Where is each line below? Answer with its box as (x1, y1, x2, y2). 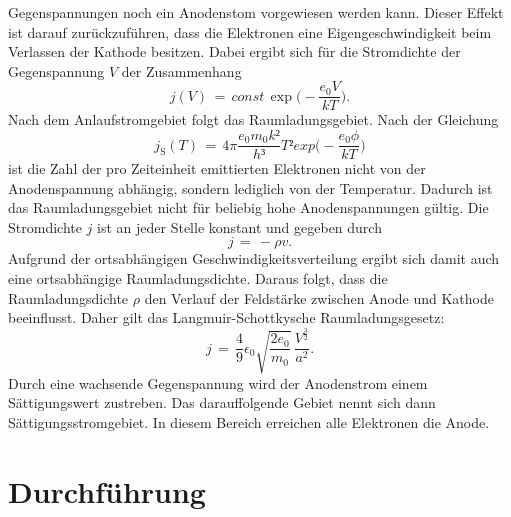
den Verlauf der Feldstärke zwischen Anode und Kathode (144, 287, 494, 308)
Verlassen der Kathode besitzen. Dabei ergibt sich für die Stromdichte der (8, 41, 461, 62)
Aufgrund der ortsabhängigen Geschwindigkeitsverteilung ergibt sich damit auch (8, 248, 500, 269)
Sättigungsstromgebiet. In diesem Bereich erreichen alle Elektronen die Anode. (8, 411, 490, 432)
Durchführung (8, 470, 206, 511)
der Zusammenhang (121, 60, 242, 81)
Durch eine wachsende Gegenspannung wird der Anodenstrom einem (8, 372, 428, 393)
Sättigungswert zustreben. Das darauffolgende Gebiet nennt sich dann (8, 392, 436, 413)
